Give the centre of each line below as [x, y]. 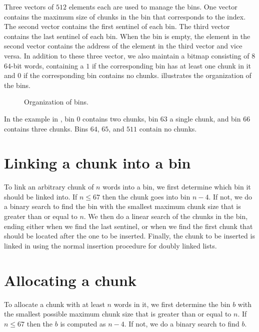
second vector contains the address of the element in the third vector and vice [123, 46]
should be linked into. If [41, 196]
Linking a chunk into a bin [97, 163]
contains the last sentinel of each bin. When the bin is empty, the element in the [127, 36]
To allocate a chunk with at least [54, 304]
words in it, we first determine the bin [172, 304]
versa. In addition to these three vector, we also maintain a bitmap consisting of [127, 55]
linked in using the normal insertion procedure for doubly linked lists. [110, 245]
